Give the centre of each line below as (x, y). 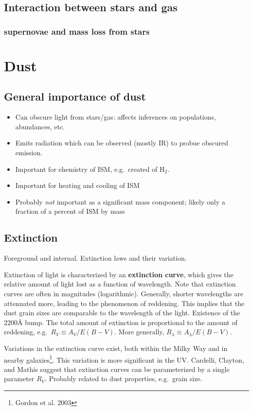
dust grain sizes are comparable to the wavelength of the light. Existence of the (122, 313)
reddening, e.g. (26, 332)
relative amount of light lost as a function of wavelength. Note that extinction (120, 284)
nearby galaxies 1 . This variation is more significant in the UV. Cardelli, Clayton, (124, 359)
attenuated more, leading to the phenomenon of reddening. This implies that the (124, 303)
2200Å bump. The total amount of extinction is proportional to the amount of (121, 322)
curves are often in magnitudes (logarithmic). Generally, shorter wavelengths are (124, 293)
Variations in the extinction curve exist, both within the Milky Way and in (116, 348)
